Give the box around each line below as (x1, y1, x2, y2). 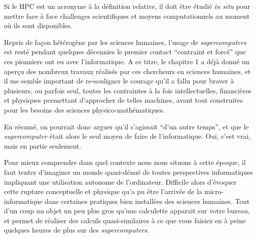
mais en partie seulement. (4, 140, 82, 151)
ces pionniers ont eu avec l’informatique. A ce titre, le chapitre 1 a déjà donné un (4, 56, 250, 66)
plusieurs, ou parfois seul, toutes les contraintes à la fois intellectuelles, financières (4, 85, 252, 95)
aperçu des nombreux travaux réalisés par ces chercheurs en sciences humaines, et (4, 66, 251, 76)
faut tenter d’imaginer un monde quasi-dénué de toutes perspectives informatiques (4, 166, 253, 177)
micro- (204, 186, 224, 197)
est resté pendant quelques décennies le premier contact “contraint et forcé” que (4, 46, 246, 57)
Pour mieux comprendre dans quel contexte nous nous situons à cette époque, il (4, 157, 246, 167)
